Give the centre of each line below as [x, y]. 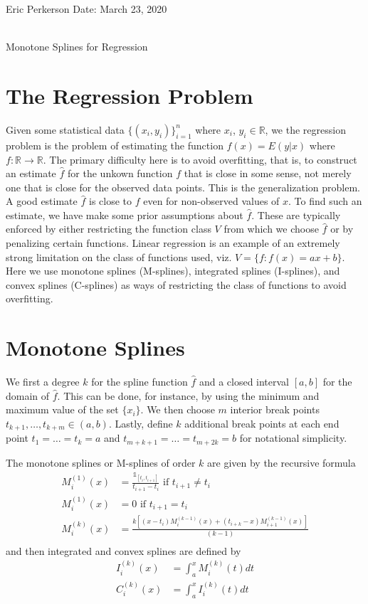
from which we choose [271, 229]
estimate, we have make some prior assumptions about [125, 214]
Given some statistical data [65, 129]
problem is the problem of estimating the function [115, 145]
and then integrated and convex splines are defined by [123, 550]
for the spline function [140, 382]
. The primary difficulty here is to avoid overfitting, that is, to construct [200, 159]
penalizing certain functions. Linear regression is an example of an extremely [173, 243]
